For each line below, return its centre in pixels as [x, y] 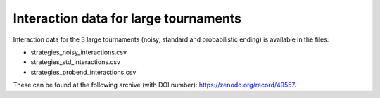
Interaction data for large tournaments [127, 18]
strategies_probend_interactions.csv [83, 72]
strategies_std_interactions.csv [76, 62]
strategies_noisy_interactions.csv [78, 52]
